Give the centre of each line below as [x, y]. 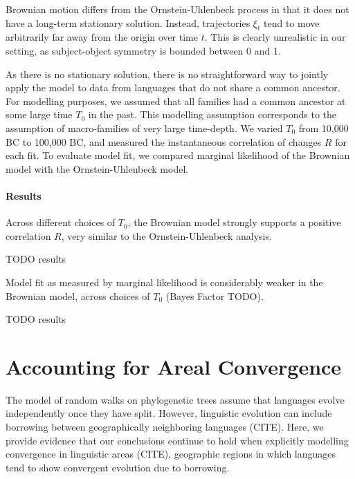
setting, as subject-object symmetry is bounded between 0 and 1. [143, 50]
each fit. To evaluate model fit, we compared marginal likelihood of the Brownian [178, 155]
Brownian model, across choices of [78, 295]
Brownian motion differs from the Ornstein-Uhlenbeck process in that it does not [177, 9]
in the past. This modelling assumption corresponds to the [212, 114]
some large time [39, 114]
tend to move [291, 22]
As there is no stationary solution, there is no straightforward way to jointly [167, 74]
